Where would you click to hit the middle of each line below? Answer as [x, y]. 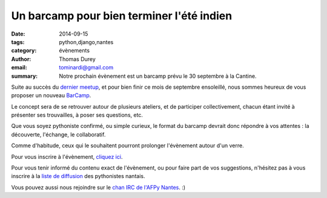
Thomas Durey [78, 59]
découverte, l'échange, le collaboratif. [58, 134]
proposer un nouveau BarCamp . [51, 95]
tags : [18, 42]
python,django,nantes [86, 42]
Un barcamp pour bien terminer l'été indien [122, 16]
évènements [74, 51]
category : [24, 51]
